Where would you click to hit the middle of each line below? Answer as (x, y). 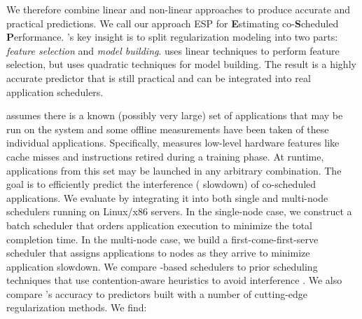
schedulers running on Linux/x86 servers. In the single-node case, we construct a (179, 211)
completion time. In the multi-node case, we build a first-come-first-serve (162, 239)
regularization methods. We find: (77, 307)
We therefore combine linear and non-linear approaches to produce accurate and (179, 9)
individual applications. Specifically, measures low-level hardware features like (173, 143)
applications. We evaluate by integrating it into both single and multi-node (167, 197)
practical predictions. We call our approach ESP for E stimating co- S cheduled (173, 23)
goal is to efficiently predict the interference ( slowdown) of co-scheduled (161, 184)
